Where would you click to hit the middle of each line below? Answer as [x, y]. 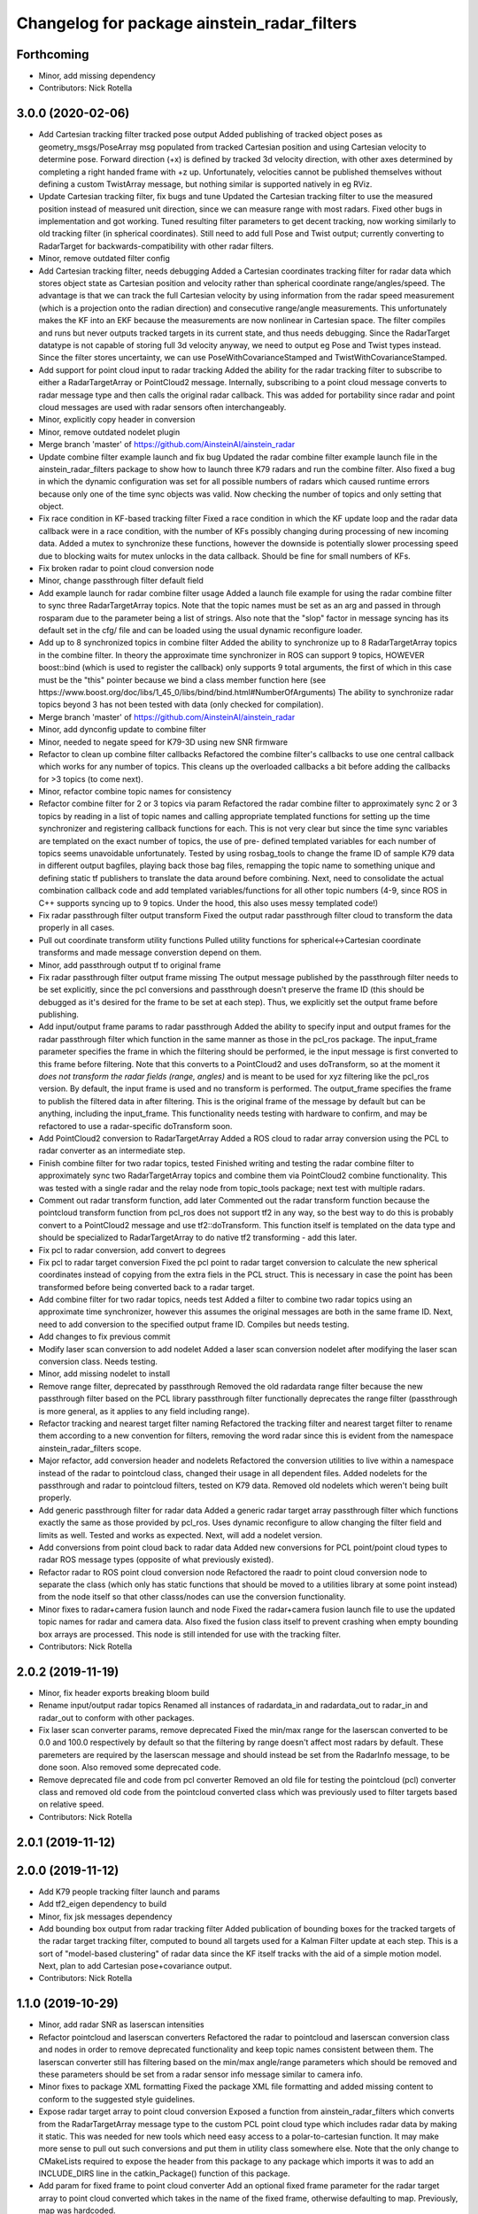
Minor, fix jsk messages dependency [105, 1916]
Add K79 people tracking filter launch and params [129, 1892]
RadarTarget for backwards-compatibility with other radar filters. [156, 246]
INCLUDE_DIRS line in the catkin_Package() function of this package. [165, 2173]
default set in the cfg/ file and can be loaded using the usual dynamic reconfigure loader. [200, 630]
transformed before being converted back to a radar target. [147, 1287]
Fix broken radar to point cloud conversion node [126, 569]
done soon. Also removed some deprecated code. [130, 1768]
